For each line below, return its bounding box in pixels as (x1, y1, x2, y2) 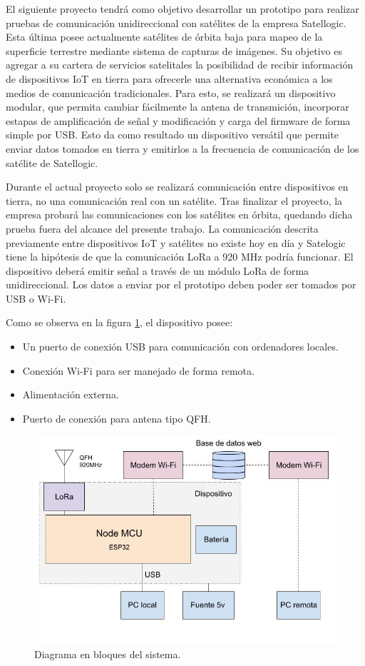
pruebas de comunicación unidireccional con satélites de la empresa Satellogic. (6, 15, 346, 30)
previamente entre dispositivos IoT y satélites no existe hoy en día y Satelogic (6, 235, 346, 250)
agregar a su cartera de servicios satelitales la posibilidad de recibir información (6, 57, 354, 72)
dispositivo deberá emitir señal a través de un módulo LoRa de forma (6, 263, 309, 278)
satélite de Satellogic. (6, 155, 98, 170)
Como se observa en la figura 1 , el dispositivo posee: (6, 315, 233, 330)
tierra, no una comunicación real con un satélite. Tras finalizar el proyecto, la (6, 193, 343, 208)
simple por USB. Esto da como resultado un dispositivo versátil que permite (6, 127, 339, 142)
